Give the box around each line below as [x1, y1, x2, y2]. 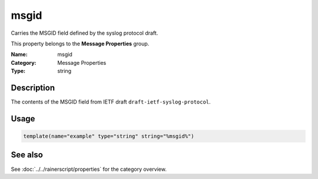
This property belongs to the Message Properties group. [11, 40, 150, 47]
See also [11, 150, 44, 160]
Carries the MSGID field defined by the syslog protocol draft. [11, 29, 158, 37]
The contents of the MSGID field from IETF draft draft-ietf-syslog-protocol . [11, 98, 211, 105]
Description [11, 82, 55, 92]
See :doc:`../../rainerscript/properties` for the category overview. [11, 165, 167, 173]
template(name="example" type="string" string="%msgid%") [23, 133, 194, 140]
